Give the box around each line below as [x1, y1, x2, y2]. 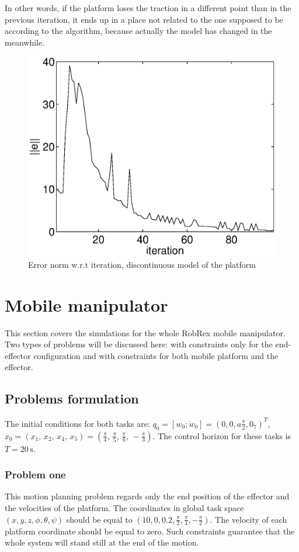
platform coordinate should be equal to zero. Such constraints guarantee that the [5, 525, 295, 537]
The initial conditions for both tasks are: [5, 417, 150, 429]
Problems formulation [5, 389, 139, 408]
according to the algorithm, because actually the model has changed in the [5, 25, 272, 37]
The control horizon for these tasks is [158, 429, 291, 441]
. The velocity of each [210, 513, 287, 525]
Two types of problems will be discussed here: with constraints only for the [5, 338, 273, 350]
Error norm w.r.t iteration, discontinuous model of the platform [28, 258, 256, 270]
